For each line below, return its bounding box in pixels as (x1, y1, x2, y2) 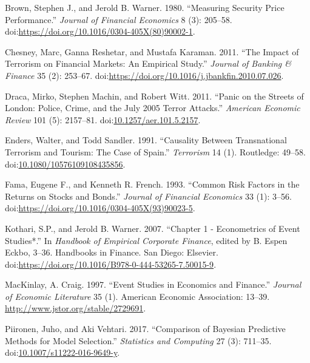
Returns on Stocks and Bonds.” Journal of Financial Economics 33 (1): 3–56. (5, 189, 292, 202)
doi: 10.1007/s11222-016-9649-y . (5, 346, 120, 359)
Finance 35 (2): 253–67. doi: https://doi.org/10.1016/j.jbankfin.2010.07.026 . (5, 69, 284, 81)
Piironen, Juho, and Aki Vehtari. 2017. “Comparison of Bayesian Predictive (5, 322, 286, 335)
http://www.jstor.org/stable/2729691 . (5, 302, 146, 314)
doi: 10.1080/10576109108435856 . (5, 157, 126, 170)
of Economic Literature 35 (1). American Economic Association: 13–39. (5, 290, 270, 302)
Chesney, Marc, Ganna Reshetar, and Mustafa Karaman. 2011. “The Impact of (5, 45, 299, 58)
